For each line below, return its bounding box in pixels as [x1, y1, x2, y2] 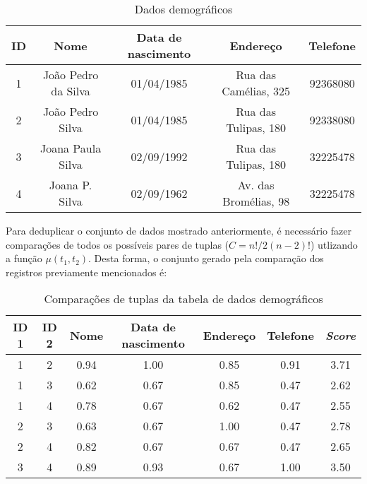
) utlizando [310, 237, 358, 252]
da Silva [51, 83, 90, 99]
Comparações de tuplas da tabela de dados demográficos [44, 290, 323, 307]
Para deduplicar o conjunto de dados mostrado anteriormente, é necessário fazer [6, 223, 351, 237]
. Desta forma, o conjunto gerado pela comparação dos [88, 251, 324, 266]
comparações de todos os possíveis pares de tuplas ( [6, 237, 229, 252]
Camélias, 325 [222, 83, 291, 99]
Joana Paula [40, 140, 102, 156]
